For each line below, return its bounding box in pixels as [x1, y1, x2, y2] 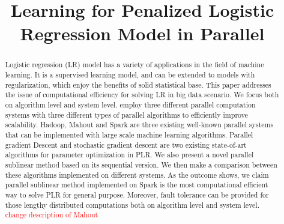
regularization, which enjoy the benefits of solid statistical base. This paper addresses [5, 79, 271, 89]
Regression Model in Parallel [20, 21, 265, 46]
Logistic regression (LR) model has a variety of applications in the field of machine [5, 59, 264, 70]
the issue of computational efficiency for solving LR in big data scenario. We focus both [5, 89, 279, 100]
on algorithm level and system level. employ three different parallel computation [5, 99, 256, 109]
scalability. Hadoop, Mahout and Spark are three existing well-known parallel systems [5, 120, 274, 130]
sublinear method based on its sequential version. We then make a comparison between [5, 159, 277, 169]
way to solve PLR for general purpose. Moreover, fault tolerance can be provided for [5, 189, 269, 199]
